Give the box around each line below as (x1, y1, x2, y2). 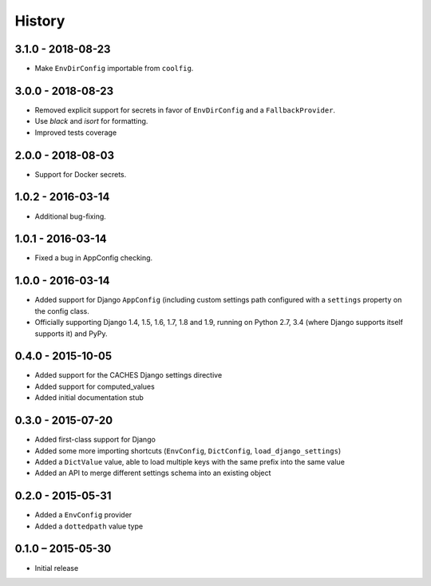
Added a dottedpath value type (34, 521, 144, 531)
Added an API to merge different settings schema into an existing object (34, 468, 271, 478)
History (14, 12, 65, 30)
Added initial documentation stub (34, 393, 144, 402)
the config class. (34, 306, 89, 315)
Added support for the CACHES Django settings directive (34, 370, 223, 380)
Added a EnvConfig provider (34, 510, 132, 520)
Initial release (34, 563, 79, 572)
